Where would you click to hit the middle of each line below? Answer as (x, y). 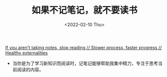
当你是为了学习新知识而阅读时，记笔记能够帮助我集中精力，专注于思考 (85, 63)
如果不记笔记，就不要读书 (84, 10)
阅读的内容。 (30, 69)
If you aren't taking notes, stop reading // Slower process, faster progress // (83, 47)
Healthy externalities (26, 53)
